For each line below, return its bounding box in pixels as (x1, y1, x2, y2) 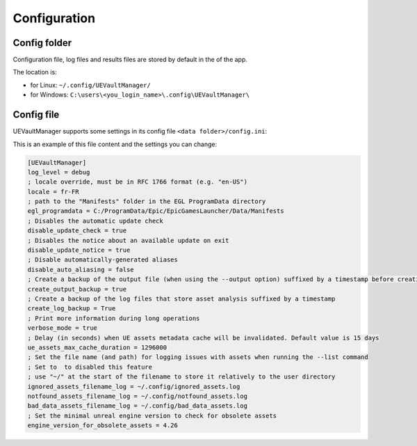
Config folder (13, 37, 72, 49)
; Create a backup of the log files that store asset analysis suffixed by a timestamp (27, 294, 336, 303)
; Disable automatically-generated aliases (27, 256, 179, 264)
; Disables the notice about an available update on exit (27, 237, 229, 244)
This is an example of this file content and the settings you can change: (13, 140, 218, 148)
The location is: (13, 68, 57, 77)
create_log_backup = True (27, 305, 116, 312)
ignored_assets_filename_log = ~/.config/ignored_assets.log (27, 383, 240, 390)
